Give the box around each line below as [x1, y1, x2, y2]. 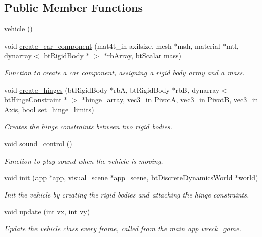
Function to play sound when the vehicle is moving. [4, 155, 163, 166]
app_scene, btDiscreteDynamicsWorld [114, 172, 233, 183]
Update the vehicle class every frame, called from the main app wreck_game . [4, 223, 241, 233]
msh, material [177, 40, 220, 51]
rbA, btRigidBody [113, 84, 170, 95]
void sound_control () [4, 138, 72, 148]
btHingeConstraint [4, 94, 62, 105]
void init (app [4, 172, 47, 183]
